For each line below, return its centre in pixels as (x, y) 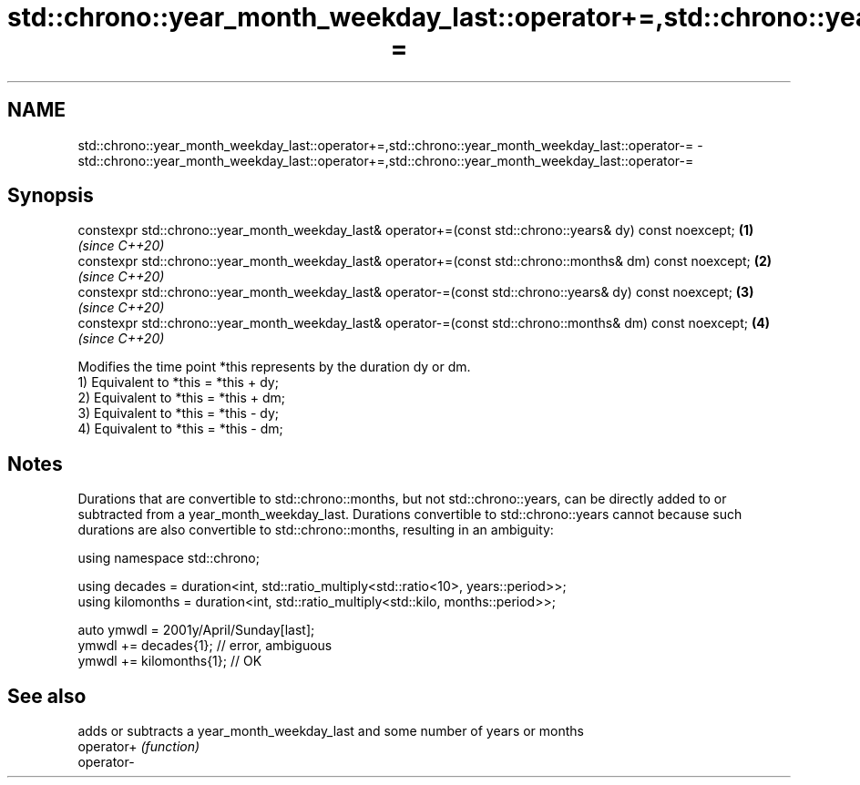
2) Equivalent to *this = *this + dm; (182, 398)
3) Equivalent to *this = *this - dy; (179, 413)
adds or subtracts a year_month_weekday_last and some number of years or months (331, 731)
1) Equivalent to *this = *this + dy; (178, 382)
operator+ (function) (139, 747)
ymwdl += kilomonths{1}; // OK (170, 661)
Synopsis (51, 196)
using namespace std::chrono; (169, 558)
